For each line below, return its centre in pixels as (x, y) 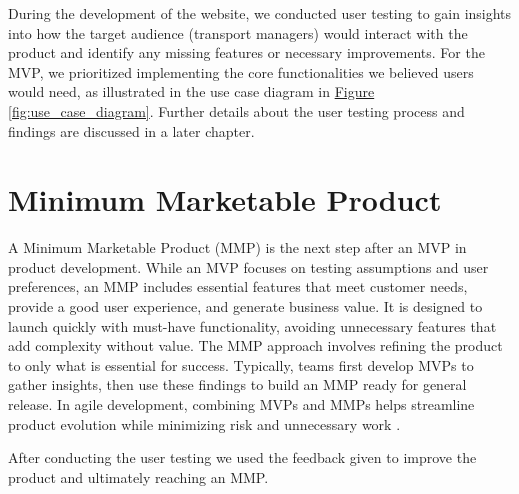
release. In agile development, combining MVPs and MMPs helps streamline (241, 404)
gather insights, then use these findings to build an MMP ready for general (237, 384)
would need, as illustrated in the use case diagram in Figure (191, 91)
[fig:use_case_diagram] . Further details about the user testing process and (236, 110)
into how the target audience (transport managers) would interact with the (238, 32)
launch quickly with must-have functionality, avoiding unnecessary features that (252, 325)
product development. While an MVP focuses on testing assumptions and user (248, 266)
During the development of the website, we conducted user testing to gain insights (260, 13)
